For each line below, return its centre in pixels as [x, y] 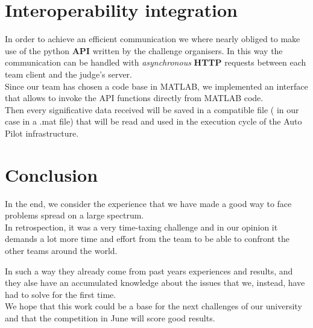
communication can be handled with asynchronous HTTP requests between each [156, 62]
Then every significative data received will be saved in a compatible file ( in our [152, 109]
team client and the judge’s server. [68, 74]
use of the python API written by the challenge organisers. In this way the [144, 50]
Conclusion [52, 174]
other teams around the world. [61, 250]
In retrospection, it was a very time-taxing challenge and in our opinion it [141, 227]
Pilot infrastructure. [42, 133]
